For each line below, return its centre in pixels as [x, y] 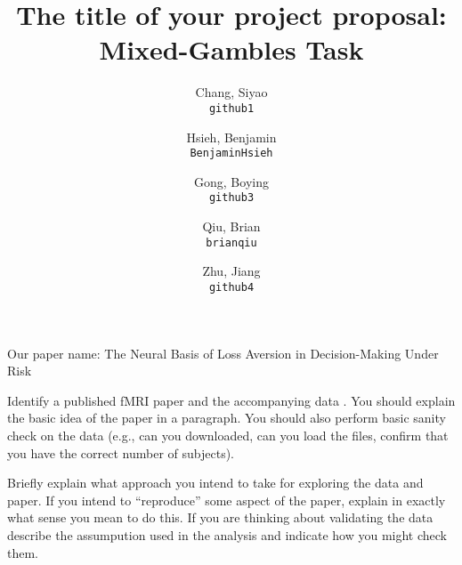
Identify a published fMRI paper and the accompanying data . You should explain [231, 400]
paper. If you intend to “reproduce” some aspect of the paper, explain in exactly [227, 500]
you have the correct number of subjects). [121, 452]
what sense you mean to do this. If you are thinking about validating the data [220, 517]
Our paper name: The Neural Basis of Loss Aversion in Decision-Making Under [223, 353]
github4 [231, 287]
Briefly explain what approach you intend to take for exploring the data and [215, 483]
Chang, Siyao [231, 92]
